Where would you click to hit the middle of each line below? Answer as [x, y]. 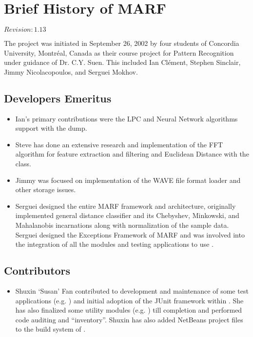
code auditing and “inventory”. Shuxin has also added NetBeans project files [129, 319]
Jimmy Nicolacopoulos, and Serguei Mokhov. [71, 71]
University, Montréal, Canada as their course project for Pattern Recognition [119, 52]
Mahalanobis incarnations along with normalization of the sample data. [122, 225]
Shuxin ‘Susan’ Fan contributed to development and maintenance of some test [132, 291]
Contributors [37, 270]
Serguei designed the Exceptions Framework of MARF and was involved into [130, 234]
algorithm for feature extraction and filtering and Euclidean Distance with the [132, 154]
